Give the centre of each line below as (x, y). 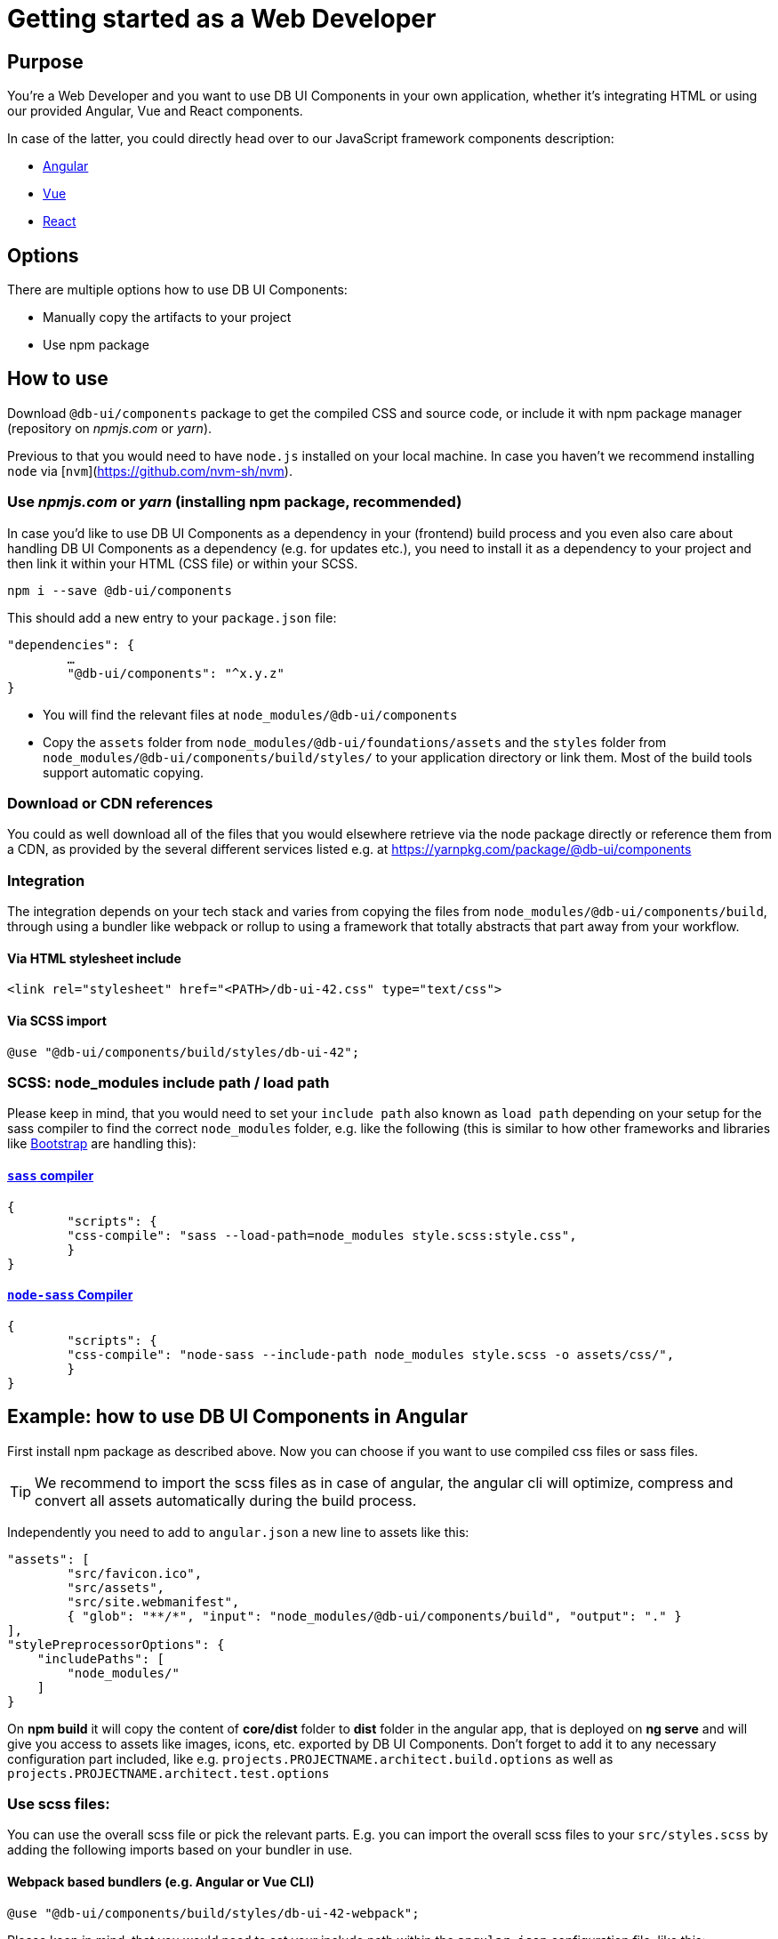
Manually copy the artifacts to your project (167, 318)
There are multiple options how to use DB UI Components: (177, 290)
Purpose (45, 61)
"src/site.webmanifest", (153, 1601)
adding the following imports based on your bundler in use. (180, 1850)
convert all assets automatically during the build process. (226, 1500)
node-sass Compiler (70, 1295)
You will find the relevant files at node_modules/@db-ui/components (250, 714)
